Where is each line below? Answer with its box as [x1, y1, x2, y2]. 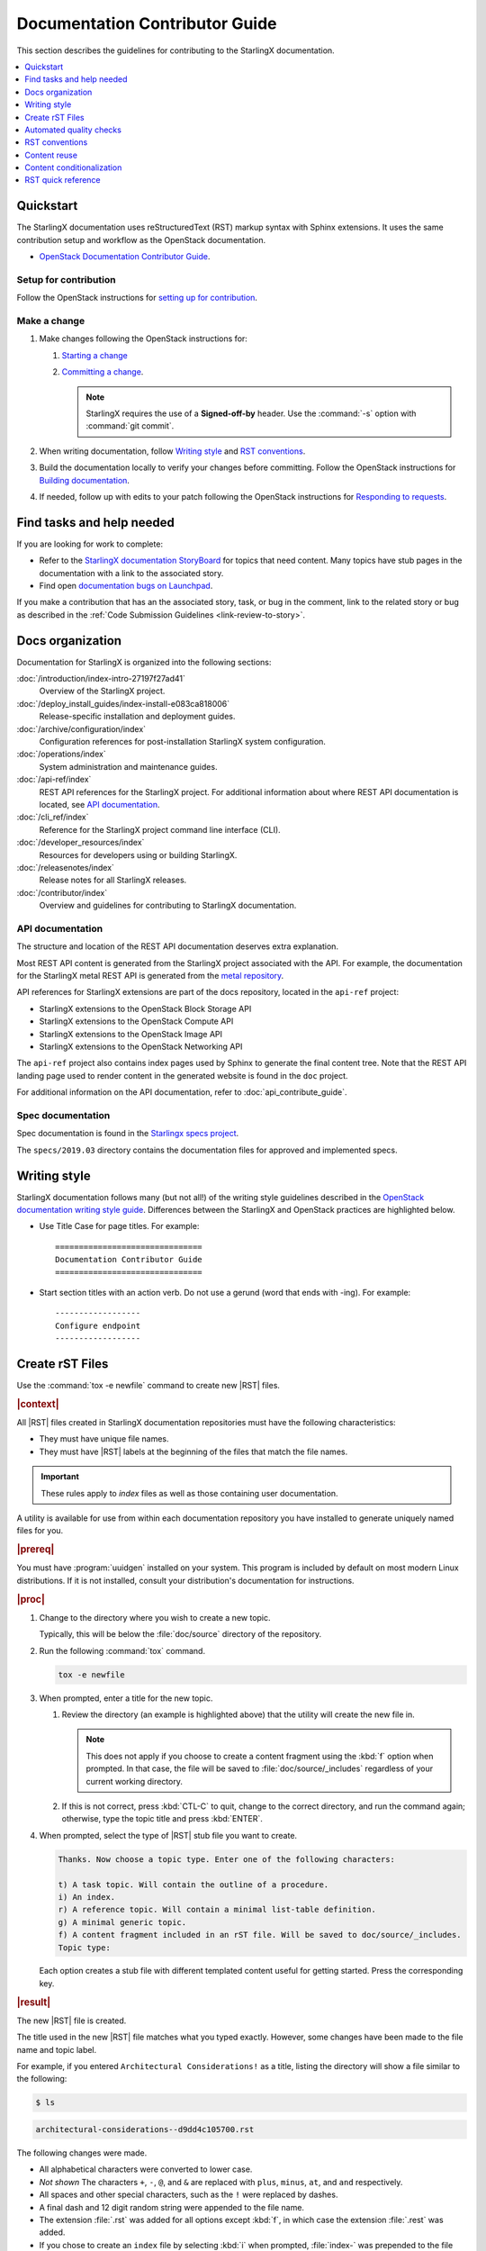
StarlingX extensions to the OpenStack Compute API [39, 1016, 234, 1026]
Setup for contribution [16, 273, 116, 285]
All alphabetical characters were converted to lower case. [39, 2164, 253, 2174]
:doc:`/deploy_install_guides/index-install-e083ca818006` [16, 698, 229, 709]
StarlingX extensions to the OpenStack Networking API [39, 1041, 243, 1052]
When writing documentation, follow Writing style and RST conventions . [39, 446, 306, 457]
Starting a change [61, 349, 128, 360]
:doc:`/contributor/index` [16, 887, 108, 898]
